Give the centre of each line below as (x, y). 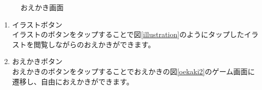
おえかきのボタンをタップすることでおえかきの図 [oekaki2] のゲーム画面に (134, 71)
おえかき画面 (42, 7)
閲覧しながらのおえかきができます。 (94, 44)
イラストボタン (37, 24)
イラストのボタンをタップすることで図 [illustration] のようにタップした (128, 34)
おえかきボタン (37, 61)
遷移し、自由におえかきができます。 (73, 81)
